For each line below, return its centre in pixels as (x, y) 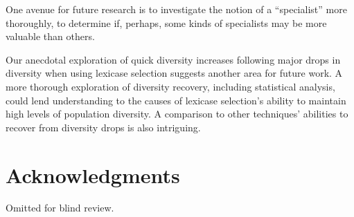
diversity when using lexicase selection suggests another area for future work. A (174, 73)
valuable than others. (50, 36)
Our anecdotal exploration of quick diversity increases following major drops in (173, 59)
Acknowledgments (93, 174)
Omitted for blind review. (60, 208)
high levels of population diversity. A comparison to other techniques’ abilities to (177, 114)
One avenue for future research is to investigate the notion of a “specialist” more (176, 9)
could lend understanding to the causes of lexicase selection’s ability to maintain (176, 100)
